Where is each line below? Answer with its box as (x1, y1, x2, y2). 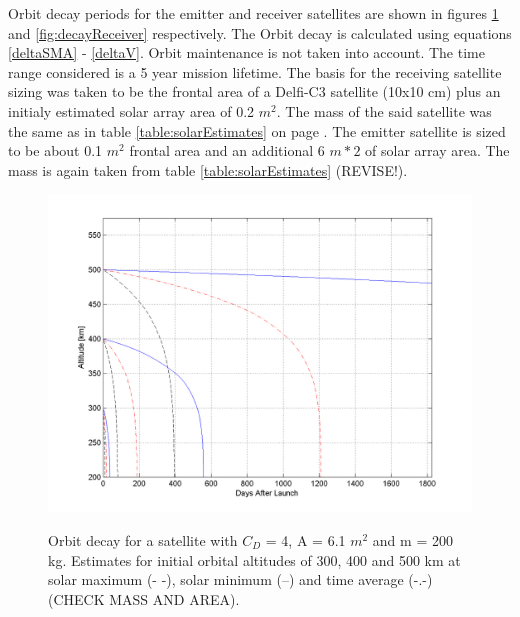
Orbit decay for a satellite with (48, 529, 238, 550)
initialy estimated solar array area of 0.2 (8, 100, 255, 121)
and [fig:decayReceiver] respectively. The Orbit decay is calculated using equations (8, 22, 512, 43)
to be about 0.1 (8, 140, 103, 161)
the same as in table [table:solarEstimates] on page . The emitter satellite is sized (8, 120, 506, 141)
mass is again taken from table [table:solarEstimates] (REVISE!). (8, 159, 408, 180)
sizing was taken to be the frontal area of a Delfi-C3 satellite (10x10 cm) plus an (8, 81, 501, 102)
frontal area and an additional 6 (129, 140, 325, 161)
